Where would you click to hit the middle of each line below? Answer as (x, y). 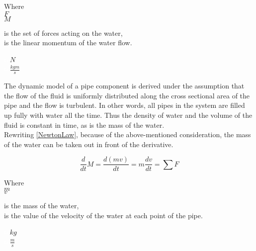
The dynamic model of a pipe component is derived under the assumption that (124, 86)
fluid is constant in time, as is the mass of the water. (84, 125)
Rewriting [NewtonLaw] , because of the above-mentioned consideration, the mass (128, 134)
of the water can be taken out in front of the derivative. (89, 144)
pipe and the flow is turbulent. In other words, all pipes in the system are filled (125, 105)
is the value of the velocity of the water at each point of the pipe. (103, 215)
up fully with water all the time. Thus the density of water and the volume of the (128, 115)
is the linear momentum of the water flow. (68, 42)
